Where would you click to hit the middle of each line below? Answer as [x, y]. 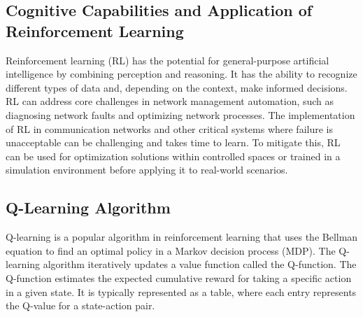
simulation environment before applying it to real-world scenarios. [147, 170]
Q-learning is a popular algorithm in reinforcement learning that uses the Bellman [182, 237]
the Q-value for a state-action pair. [80, 305]
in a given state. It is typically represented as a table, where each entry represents [181, 291]
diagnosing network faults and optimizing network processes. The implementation [180, 114]
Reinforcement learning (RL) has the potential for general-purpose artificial [168, 60]
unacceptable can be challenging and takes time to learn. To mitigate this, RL [173, 142]
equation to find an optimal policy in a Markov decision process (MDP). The [171, 250]
